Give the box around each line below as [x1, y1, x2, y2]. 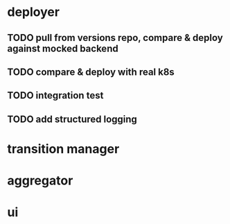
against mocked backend [7, 42, 119, 54]
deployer [7, 4, 60, 20]
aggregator [7, 173, 73, 189]
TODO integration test [7, 89, 104, 101]
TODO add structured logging [7, 113, 137, 125]
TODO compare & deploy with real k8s [7, 66, 175, 78]
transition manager [7, 141, 120, 157]
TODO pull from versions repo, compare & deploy [7, 32, 223, 44]
